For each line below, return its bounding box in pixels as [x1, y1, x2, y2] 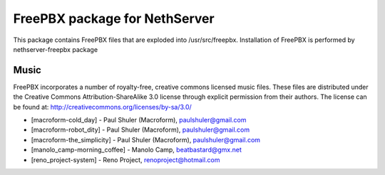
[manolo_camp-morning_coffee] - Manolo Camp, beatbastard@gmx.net [31, 146, 242, 154]
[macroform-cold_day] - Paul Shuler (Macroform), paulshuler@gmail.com [31, 116, 247, 124]
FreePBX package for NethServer [13, 11, 215, 26]
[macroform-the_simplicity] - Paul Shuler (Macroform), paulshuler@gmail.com [31, 135, 260, 144]
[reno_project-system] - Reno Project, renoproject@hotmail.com [31, 155, 220, 164]
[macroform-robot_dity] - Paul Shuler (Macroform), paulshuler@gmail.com [31, 125, 250, 134]
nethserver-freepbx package [13, 45, 98, 53]
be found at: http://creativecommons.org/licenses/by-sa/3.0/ [13, 102, 192, 111]
